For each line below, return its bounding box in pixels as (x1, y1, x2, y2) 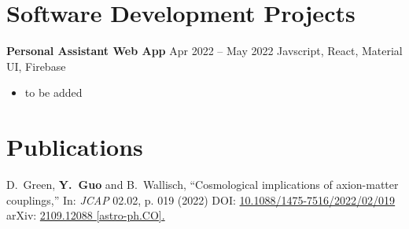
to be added (24, 84, 83, 101)
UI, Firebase (6, 57, 66, 74)
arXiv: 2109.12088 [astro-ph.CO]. (6, 207, 165, 223)
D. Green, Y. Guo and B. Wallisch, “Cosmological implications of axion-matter (6, 176, 399, 193)
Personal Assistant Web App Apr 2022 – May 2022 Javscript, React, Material (6, 42, 403, 59)
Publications (6, 131, 143, 163)
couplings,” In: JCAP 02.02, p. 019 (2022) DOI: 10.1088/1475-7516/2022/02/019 (6, 191, 396, 208)
